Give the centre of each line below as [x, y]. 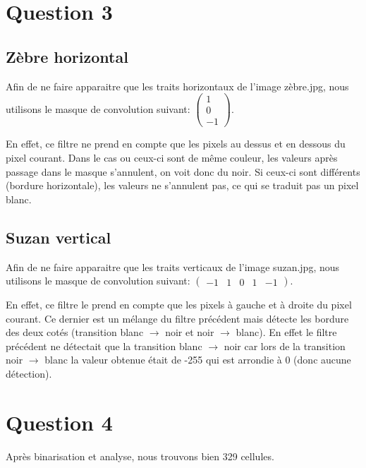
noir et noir [190, 332]
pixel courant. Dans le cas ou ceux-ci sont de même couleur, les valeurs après [172, 157]
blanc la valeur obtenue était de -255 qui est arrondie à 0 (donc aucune [198, 360]
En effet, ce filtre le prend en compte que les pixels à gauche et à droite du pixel [179, 305]
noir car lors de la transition [285, 346]
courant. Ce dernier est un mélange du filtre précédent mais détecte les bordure [177, 318]
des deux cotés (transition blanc [75, 332]
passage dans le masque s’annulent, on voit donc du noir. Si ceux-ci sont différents [183, 171]
